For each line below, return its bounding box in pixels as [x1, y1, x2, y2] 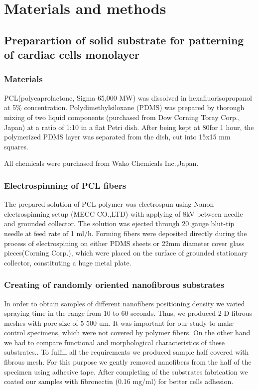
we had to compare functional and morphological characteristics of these [4, 337, 225, 347]
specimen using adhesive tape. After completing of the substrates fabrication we [4, 366, 248, 377]
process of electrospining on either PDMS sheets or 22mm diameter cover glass [4, 238, 245, 248]
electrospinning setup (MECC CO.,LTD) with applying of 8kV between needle [4, 208, 243, 219]
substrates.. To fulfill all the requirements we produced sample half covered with [4, 347, 249, 357]
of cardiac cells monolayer [4, 47, 139, 62]
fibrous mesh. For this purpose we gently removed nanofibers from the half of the [4, 357, 252, 367]
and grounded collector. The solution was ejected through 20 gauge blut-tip [4, 218, 235, 229]
